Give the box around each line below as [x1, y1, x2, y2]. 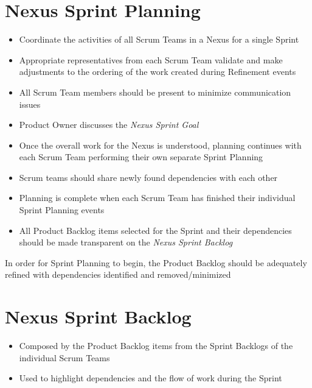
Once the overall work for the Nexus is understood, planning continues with [19, 138, 302, 151]
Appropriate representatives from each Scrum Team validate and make [19, 53, 283, 66]
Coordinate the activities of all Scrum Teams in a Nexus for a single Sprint [19, 33, 299, 46]
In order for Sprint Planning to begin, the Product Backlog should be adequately [5, 256, 307, 269]
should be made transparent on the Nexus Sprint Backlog [19, 236, 233, 249]
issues [19, 97, 41, 110]
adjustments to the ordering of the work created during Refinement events [19, 65, 296, 78]
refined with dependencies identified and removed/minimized [5, 268, 231, 281]
